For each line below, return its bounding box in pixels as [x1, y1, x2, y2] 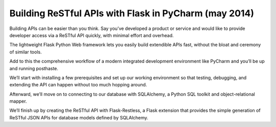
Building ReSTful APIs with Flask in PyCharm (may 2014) [9, 8, 255, 19]
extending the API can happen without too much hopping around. [9, 82, 147, 88]
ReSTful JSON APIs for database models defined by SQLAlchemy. [9, 114, 148, 120]
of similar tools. [9, 49, 42, 55]
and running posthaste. [9, 65, 59, 71]
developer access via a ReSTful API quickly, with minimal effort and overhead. [9, 32, 174, 38]
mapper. [9, 98, 27, 104]
